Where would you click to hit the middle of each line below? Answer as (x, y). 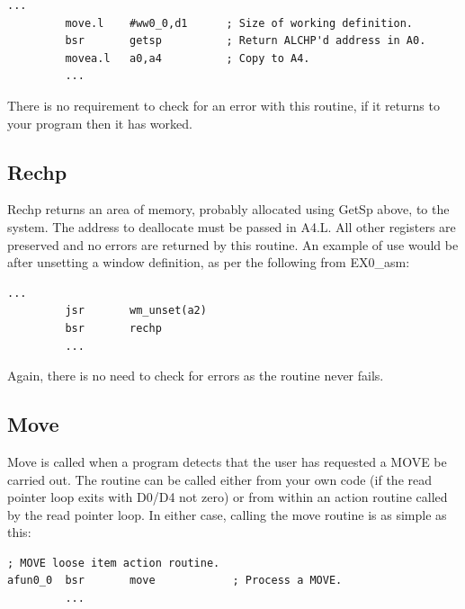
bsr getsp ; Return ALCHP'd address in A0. (246, 41)
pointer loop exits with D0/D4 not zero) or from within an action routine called (228, 497)
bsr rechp (113, 328)
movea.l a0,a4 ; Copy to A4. (188, 58)
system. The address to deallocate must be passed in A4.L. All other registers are (232, 226)
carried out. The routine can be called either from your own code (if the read (219, 479)
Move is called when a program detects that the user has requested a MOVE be (227, 461)
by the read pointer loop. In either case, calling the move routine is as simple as (227, 514)
